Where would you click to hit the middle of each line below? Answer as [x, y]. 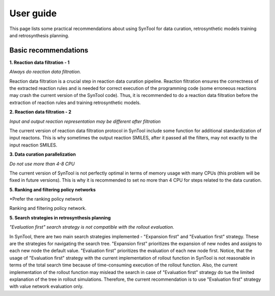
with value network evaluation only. [47, 286]
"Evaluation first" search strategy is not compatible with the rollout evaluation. [92, 227]
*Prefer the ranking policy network [46, 199]
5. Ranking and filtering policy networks [53, 189]
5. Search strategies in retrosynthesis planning [60, 217]
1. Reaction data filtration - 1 [39, 62]
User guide [33, 13]
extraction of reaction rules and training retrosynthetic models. [75, 103]
